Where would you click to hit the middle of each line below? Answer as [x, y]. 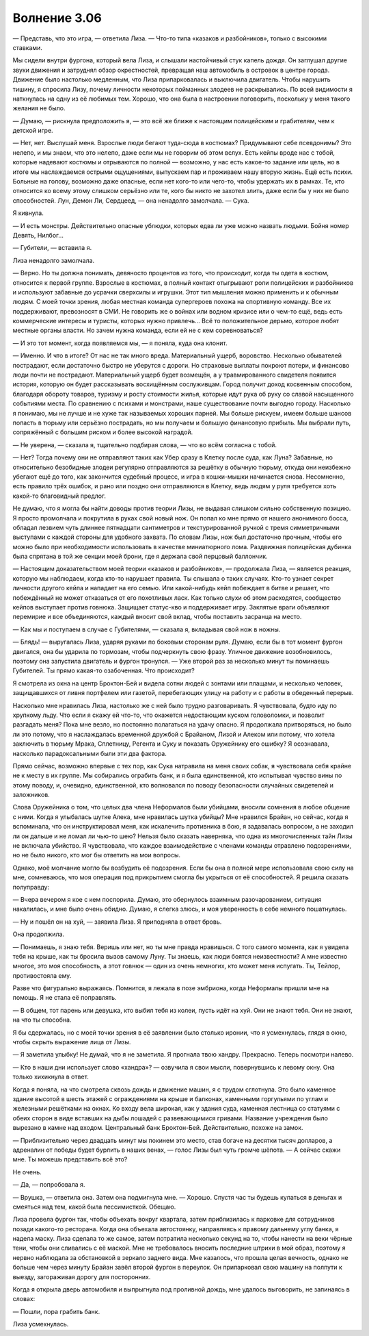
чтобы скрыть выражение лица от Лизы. [72, 1042]
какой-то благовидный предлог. [59, 496]
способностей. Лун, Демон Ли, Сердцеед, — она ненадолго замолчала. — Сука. [131, 200]
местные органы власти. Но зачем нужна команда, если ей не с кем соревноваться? [138, 330]
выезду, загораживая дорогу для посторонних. [82, 1276]
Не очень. [27, 1172]
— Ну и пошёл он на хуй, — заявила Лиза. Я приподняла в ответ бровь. [117, 922]
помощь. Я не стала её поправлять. [65, 998]
